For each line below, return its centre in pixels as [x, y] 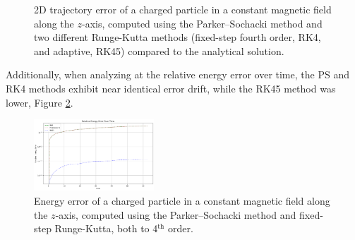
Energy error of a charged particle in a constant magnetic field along [182, 200]
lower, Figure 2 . [40, 102]
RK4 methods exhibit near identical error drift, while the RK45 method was [171, 88]
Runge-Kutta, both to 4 [106, 228]
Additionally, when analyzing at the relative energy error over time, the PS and [177, 74]
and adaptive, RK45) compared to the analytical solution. [159, 50]
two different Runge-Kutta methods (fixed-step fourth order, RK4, [177, 37]
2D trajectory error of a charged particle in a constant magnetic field [183, 9]
